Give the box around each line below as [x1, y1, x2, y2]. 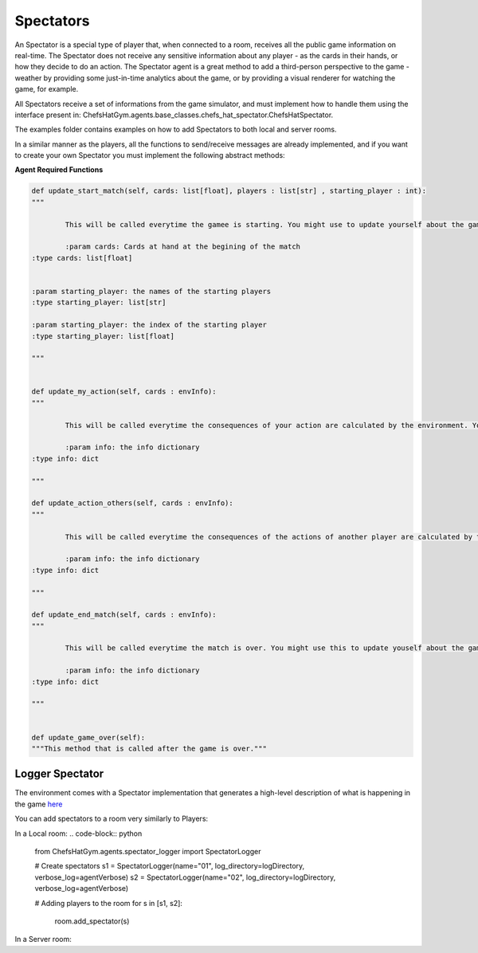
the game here [14, 799, 63, 809]
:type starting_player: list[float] [31, 331, 175, 340]
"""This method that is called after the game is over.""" [31, 743, 267, 753]
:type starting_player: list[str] [31, 298, 167, 307]
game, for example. [14, 84, 79, 94]
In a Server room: [14, 935, 72, 944]
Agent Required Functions [14, 165, 104, 175]
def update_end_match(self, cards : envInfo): [31, 610, 217, 619]
